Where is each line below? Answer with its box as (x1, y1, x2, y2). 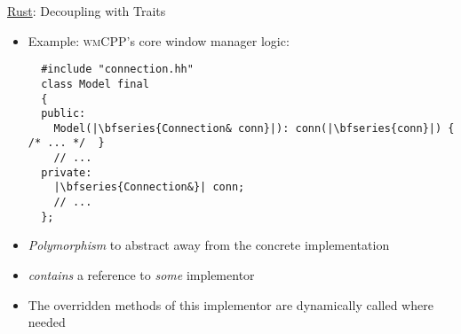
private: (41, 166, 92, 179)
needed (28, 313, 66, 331)
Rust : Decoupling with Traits (7, 2, 166, 19)
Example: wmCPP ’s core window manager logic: (28, 31, 290, 50)
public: (41, 107, 86, 120)
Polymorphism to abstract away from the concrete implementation (28, 236, 390, 254)
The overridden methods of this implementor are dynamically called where (28, 295, 433, 314)
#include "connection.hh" (41, 63, 194, 76)
